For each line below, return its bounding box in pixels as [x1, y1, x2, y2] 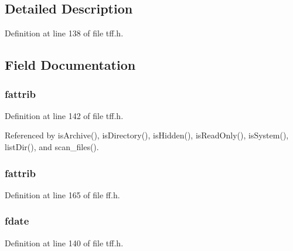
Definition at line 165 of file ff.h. [5, 188, 120, 201]
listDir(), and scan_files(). [5, 140, 99, 152]
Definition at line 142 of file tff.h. [5, 109, 124, 121]
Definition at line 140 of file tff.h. [5, 236, 124, 249]
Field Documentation [5, 56, 136, 74]
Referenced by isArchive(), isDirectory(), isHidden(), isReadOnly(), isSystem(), [5, 129, 289, 141]
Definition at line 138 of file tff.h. [5, 27, 124, 39]
